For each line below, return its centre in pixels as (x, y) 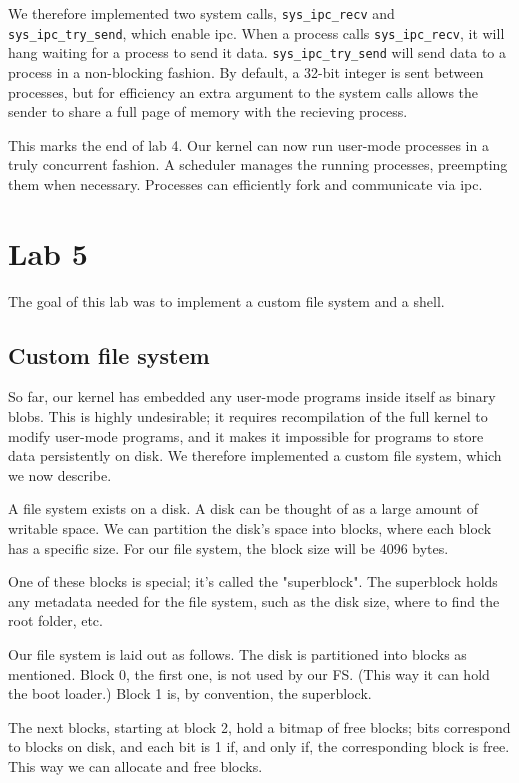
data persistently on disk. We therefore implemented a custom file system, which (255, 455)
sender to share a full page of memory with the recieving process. (208, 111)
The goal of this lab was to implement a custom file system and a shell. (226, 300)
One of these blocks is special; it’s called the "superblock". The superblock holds (253, 581)
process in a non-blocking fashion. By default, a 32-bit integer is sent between (246, 71)
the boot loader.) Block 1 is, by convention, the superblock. (190, 693)
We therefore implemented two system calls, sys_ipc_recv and (201, 13)
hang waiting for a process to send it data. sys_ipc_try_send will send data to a (257, 52)
